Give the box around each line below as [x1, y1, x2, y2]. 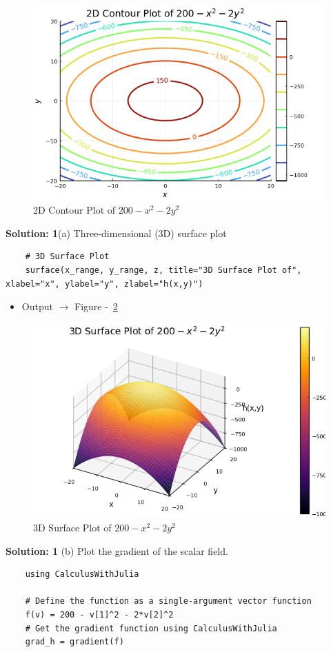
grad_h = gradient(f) [25, 637, 124, 647]
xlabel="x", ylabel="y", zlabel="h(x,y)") [6, 278, 203, 289]
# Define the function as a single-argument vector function [25, 596, 312, 607]
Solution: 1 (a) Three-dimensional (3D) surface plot [6, 225, 227, 240]
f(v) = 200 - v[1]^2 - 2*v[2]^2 [25, 610, 174, 620]
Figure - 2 [74, 299, 118, 314]
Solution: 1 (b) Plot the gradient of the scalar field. [6, 543, 228, 558]
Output [21, 299, 53, 314]
